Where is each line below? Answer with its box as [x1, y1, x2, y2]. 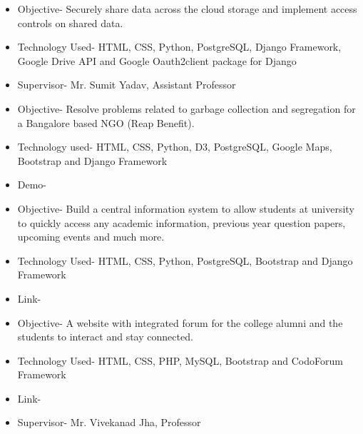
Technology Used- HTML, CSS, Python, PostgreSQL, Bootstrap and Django [17, 253, 353, 268]
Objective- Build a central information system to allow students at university [17, 201, 354, 216]
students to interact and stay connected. [17, 329, 193, 344]
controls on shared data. [17, 15, 123, 30]
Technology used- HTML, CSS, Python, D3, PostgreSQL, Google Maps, [17, 139, 332, 154]
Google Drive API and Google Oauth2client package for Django [17, 53, 297, 68]
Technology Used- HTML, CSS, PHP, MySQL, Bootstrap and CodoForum [17, 353, 343, 368]
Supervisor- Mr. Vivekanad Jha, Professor [17, 415, 201, 430]
